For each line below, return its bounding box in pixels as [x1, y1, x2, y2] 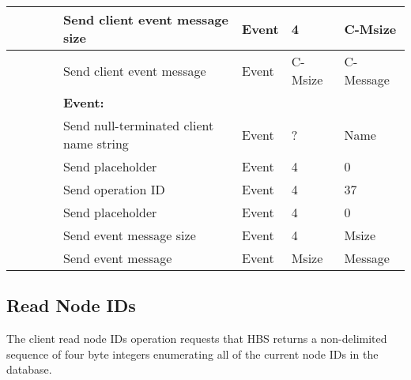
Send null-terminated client [63, 116, 214, 134]
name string [63, 134, 129, 152]
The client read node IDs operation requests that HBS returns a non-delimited [6, 330, 387, 347]
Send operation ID [63, 180, 165, 198]
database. [6, 361, 52, 378]
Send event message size [63, 226, 196, 244]
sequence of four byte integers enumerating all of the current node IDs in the [6, 345, 379, 362]
